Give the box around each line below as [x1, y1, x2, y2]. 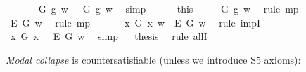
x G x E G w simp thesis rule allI [10, 29, 208, 43]
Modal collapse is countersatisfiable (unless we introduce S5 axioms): [6, 52, 301, 66]
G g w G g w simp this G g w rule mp [38, 1, 299, 15]
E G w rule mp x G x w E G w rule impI [10, 15, 261, 29]
